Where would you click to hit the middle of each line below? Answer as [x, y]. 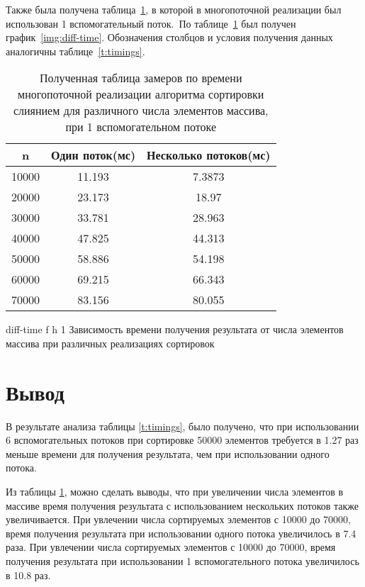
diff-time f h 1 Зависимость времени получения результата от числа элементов [175, 329]
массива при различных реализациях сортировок [110, 343]
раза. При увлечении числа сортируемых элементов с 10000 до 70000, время [171, 547]
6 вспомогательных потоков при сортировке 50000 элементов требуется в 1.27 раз [182, 440]
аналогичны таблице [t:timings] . [75, 51]
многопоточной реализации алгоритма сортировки [141, 94]
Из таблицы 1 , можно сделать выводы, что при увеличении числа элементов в [175, 492]
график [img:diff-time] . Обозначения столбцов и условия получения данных [169, 37]
